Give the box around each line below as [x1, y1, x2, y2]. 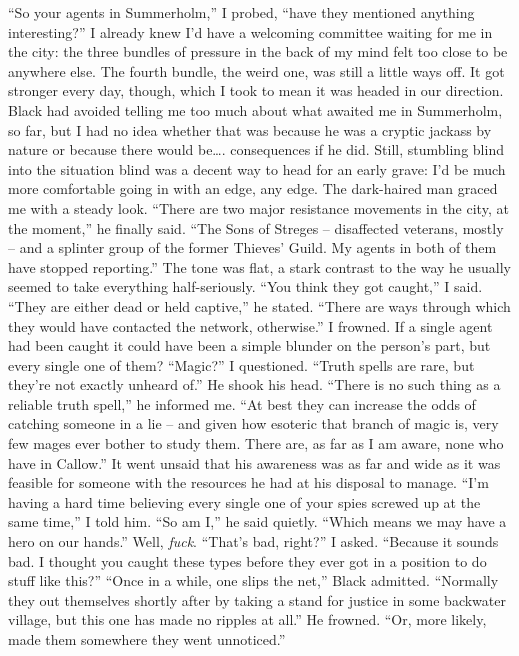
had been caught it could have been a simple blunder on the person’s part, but [8, 335, 491, 356]
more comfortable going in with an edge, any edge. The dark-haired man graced [8, 178, 498, 199]
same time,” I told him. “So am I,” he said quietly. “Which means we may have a [8, 511, 507, 532]
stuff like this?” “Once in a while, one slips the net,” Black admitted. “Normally [8, 570, 499, 591]
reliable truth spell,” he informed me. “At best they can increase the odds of [8, 393, 476, 414]
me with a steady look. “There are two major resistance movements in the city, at [8, 197, 509, 218]
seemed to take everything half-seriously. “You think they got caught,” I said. [8, 276, 483, 297]
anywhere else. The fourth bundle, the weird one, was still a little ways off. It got [8, 60, 505, 81]
